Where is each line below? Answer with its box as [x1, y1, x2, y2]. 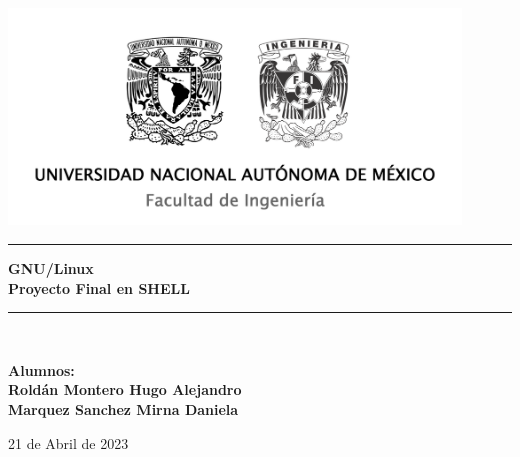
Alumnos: [8, 359, 75, 380]
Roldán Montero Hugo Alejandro [8, 379, 242, 400]
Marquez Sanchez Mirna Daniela [8, 399, 239, 420]
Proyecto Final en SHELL [8, 277, 190, 298]
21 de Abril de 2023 [8, 432, 129, 453]
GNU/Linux [8, 258, 94, 279]
